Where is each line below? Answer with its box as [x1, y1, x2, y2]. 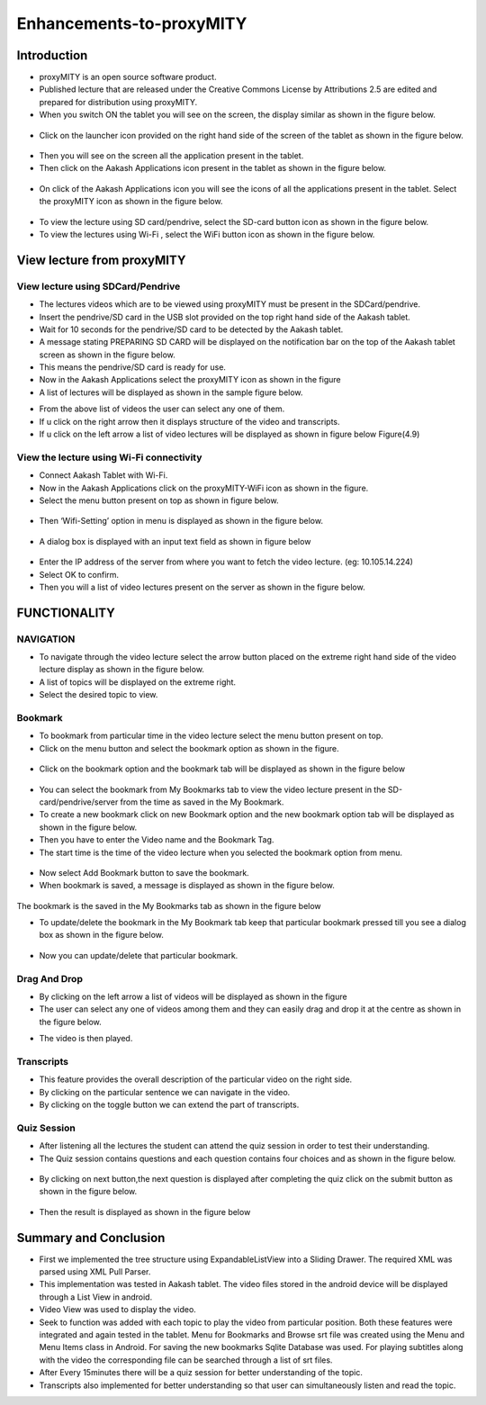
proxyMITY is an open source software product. [39, 72, 217, 83]
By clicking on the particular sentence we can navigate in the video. [39, 1086, 291, 1097]
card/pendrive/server [39, 797, 119, 807]
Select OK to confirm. [39, 569, 120, 580]
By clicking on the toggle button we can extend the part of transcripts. [39, 1099, 300, 1111]
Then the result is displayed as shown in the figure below [39, 1206, 251, 1217]
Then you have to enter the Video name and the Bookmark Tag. [39, 834, 274, 845]
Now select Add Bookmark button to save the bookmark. [39, 867, 249, 878]
